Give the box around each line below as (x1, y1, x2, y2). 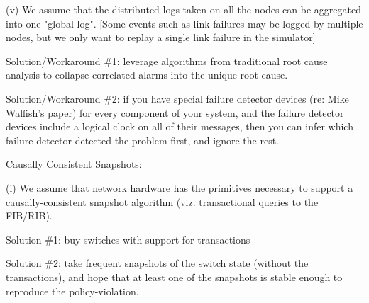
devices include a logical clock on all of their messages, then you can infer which (6, 119, 353, 134)
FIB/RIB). (6, 208, 53, 223)
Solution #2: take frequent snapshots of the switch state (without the (6, 256, 309, 270)
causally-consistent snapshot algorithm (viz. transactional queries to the (6, 194, 319, 209)
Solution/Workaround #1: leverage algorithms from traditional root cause (6, 53, 328, 68)
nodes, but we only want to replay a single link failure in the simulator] (6, 30, 316, 45)
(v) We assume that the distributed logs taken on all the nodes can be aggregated (6, 2, 361, 16)
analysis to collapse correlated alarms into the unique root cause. (6, 67, 288, 82)
